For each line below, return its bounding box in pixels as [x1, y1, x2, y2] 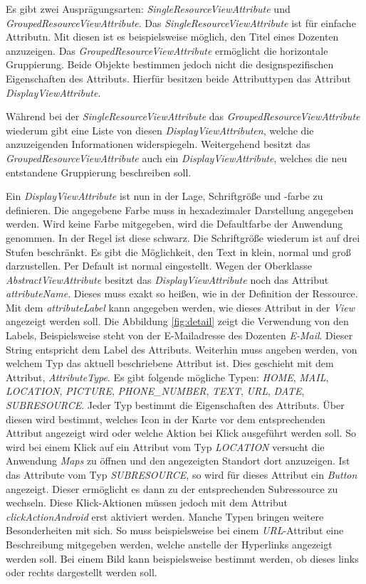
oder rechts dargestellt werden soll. [6, 565, 157, 580]
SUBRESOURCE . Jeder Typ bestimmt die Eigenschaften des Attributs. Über [6, 398, 345, 413]
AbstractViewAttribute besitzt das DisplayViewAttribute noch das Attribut [6, 272, 329, 287]
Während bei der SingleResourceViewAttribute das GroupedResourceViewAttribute [6, 109, 360, 124]
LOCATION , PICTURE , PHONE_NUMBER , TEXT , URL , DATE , [6, 383, 305, 398]
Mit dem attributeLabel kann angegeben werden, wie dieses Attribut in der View [6, 299, 355, 314]
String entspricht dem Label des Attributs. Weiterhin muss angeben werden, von [6, 341, 357, 356]
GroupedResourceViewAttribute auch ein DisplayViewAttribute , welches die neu [6, 150, 347, 165]
